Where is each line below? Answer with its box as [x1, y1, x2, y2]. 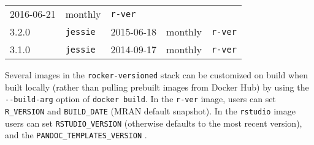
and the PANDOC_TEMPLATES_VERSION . [5, 128, 147, 141]
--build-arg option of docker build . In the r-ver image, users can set [5, 92, 276, 105]
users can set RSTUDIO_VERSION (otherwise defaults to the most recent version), [5, 116, 302, 129]
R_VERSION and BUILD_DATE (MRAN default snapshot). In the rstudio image [5, 104, 296, 117]
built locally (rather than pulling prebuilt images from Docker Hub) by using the [5, 80, 309, 93]
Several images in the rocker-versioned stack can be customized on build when [5, 69, 308, 81]
